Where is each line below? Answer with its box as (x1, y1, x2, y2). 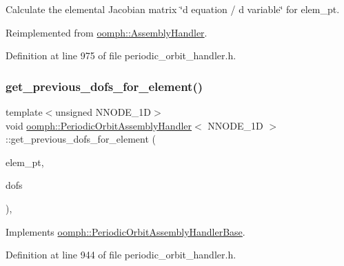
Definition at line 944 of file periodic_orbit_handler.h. (6, 247, 236, 262)
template (6, 105, 43, 119)
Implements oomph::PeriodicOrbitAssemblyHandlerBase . (6, 224, 245, 238)
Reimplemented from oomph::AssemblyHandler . (6, 25, 208, 39)
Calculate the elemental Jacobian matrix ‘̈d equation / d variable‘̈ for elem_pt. (6, 2, 340, 16)
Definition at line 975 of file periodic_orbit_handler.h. (6, 48, 236, 63)
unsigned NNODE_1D (55, 105, 152, 119)
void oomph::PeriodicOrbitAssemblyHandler (6, 118, 192, 132)
